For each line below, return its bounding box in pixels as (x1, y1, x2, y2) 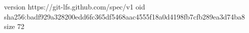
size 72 (4, 21, 25, 31)
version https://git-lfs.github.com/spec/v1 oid (4, 1, 145, 11)
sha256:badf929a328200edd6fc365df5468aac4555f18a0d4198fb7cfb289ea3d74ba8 (4, 11, 245, 21)
